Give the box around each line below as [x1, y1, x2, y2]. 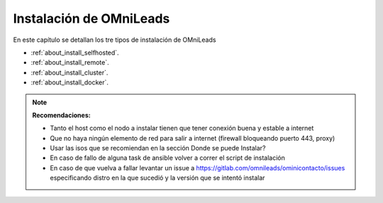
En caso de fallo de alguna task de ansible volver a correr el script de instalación [50, 153, 285, 163]
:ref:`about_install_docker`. [30, 78, 109, 87]
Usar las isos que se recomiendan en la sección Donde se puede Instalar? [50, 144, 266, 153]
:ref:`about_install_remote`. [30, 58, 109, 67]
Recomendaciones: [32, 111, 91, 119]
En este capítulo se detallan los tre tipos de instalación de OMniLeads [13, 35, 216, 44]
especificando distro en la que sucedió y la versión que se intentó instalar [50, 174, 265, 182]
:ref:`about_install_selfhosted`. [30, 48, 120, 57]
